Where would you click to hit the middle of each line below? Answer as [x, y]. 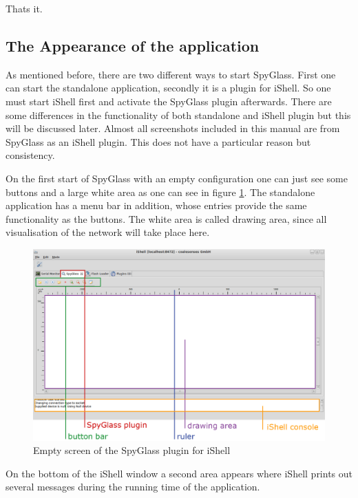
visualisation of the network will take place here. [108, 232]
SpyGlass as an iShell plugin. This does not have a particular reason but [158, 141]
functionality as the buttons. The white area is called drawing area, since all [166, 218]
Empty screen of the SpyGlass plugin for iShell [132, 450]
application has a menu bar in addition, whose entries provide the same [156, 205]
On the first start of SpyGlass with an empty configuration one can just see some [177, 178]
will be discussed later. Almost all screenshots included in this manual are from [173, 128]
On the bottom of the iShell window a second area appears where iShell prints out [179, 473]
